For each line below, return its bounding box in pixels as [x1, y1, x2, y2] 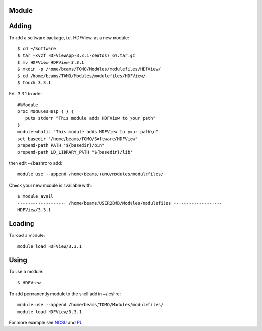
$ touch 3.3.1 [17, 80, 51, 85]
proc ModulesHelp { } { [17, 109, 74, 114]
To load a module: [9, 232, 45, 238]
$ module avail [17, 193, 54, 199]
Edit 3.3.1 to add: [9, 91, 42, 96]
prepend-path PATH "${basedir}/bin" [17, 143, 105, 148]
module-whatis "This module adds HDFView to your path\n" [17, 129, 159, 135]
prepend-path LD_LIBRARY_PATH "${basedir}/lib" [17, 149, 133, 155]
